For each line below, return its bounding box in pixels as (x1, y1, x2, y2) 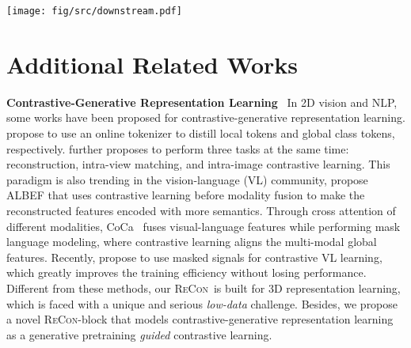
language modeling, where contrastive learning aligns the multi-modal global (6, 233, 377, 250)
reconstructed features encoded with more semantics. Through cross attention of (6, 202, 396, 218)
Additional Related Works (6, 47, 298, 80)
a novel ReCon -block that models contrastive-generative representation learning (6, 311, 394, 327)
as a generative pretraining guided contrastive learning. (6, 326, 272, 342)
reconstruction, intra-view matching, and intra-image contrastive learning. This (6, 156, 390, 172)
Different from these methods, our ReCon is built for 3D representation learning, (6, 279, 401, 296)
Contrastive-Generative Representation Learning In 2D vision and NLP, (6, 93, 398, 110)
